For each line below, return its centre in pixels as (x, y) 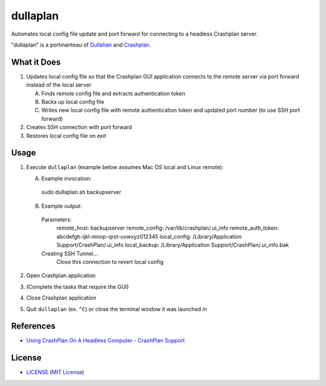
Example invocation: (66, 178)
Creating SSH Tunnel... (69, 253)
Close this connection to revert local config (110, 262)
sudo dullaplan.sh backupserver (81, 192)
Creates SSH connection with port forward (79, 127)
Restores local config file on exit (66, 135)
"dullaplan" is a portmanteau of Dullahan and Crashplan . (81, 45)
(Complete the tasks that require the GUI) (78, 286)
